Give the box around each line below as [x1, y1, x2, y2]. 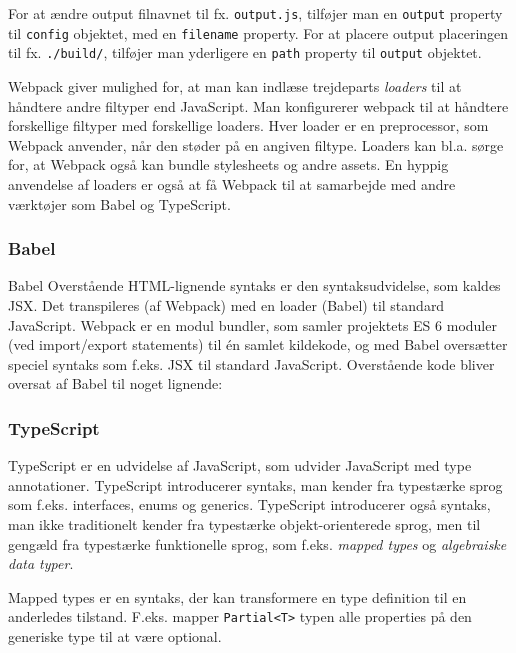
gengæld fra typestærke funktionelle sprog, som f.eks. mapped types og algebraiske [8, 533, 507, 554]
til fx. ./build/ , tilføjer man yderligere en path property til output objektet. [8, 42, 482, 63]
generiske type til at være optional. [8, 625, 222, 646]
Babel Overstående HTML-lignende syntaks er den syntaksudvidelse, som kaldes [8, 275, 501, 296]
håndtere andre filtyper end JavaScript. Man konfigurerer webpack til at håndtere [8, 95, 509, 116]
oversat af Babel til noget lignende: [8, 373, 223, 394]
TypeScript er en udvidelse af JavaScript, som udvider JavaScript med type [8, 455, 472, 476]
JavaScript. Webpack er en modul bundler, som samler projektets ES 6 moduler [8, 314, 497, 335]
